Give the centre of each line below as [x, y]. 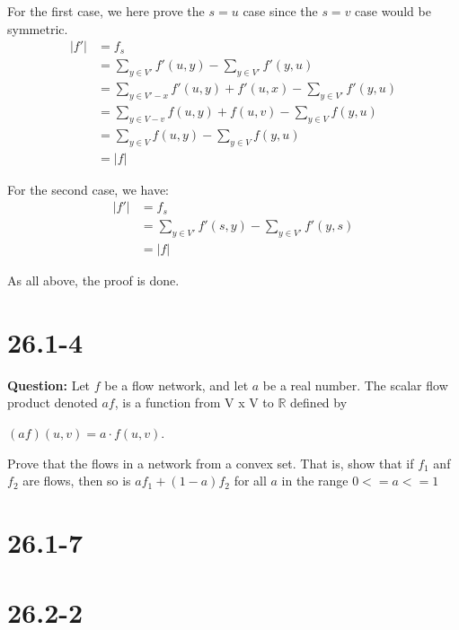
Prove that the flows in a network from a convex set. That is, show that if [211, 463]
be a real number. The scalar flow [355, 385]
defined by [319, 402]
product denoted [53, 402]
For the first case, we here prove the [106, 11]
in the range [315, 481]
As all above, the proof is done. [93, 280]
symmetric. [38, 28]
